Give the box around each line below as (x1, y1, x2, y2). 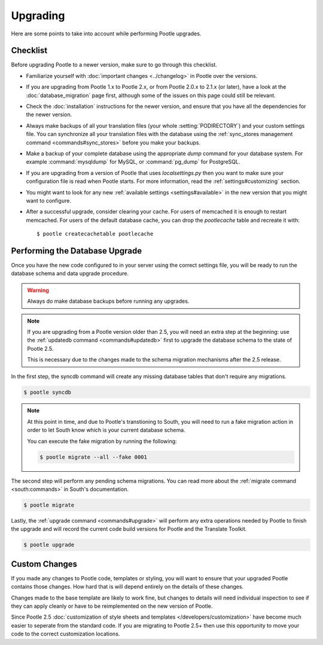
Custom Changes (11, 559, 78, 569)
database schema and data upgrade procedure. (11, 270, 129, 277)
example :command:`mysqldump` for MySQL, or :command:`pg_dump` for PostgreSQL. (26, 158, 240, 165)
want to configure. (26, 197, 72, 204)
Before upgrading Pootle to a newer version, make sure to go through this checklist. (11, 61, 218, 68)
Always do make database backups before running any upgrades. (27, 297, 190, 305)
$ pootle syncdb (23, 388, 72, 396)
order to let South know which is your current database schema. (27, 426, 185, 434)
